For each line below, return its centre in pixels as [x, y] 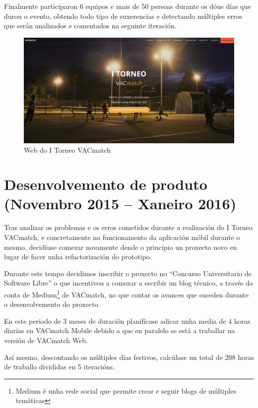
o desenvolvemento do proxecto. [52, 304]
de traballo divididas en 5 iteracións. [60, 367]
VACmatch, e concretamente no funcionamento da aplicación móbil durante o [122, 237]
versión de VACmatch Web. [46, 340]
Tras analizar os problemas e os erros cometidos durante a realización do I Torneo [128, 227]
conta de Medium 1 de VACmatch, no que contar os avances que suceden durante [126, 293]
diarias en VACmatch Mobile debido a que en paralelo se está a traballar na [120, 330]
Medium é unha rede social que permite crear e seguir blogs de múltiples [126, 390]
